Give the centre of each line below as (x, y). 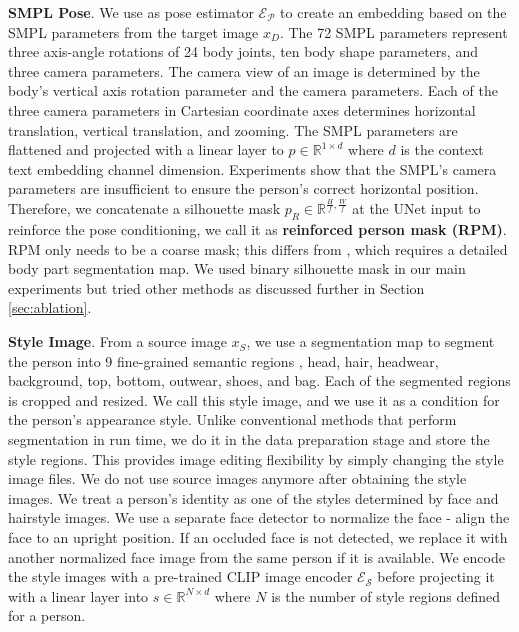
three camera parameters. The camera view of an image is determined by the (244, 70)
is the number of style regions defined (386, 595)
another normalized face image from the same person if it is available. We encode (256, 556)
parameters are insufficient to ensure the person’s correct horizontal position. (243, 188)
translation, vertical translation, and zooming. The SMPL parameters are (233, 129)
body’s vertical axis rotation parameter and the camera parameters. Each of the (253, 90)
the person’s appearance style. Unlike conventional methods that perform (232, 419)
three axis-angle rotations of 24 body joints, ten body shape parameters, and (243, 51)
